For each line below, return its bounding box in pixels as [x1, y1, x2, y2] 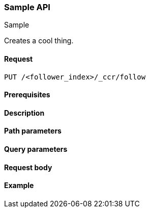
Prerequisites [4, 90, 50, 99]
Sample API [4, 2, 50, 12]
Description [4, 108, 45, 117]
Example [4, 181, 34, 190]
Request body [4, 163, 52, 172]
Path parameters [4, 126, 62, 136]
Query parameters [4, 145, 68, 154]
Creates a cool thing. [4, 36, 74, 45]
